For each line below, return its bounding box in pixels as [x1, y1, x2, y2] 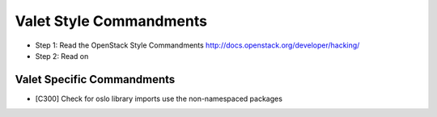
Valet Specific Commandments [15, 73, 176, 86]
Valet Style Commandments [15, 12, 208, 30]
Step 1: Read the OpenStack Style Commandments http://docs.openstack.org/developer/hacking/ [35, 40, 360, 50]
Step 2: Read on [35, 51, 89, 61]
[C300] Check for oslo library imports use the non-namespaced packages [35, 94, 283, 103]
